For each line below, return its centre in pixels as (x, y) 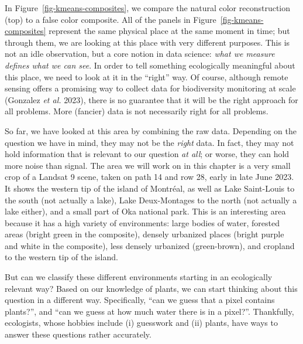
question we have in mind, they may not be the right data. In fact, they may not (149, 142)
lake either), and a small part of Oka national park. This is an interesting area (145, 211)
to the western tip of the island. (61, 257)
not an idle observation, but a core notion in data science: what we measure (140, 54)
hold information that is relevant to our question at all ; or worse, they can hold (147, 154)
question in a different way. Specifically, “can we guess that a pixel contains (140, 300)
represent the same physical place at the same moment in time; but (169, 31)
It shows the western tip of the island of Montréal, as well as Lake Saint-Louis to (150, 188)
